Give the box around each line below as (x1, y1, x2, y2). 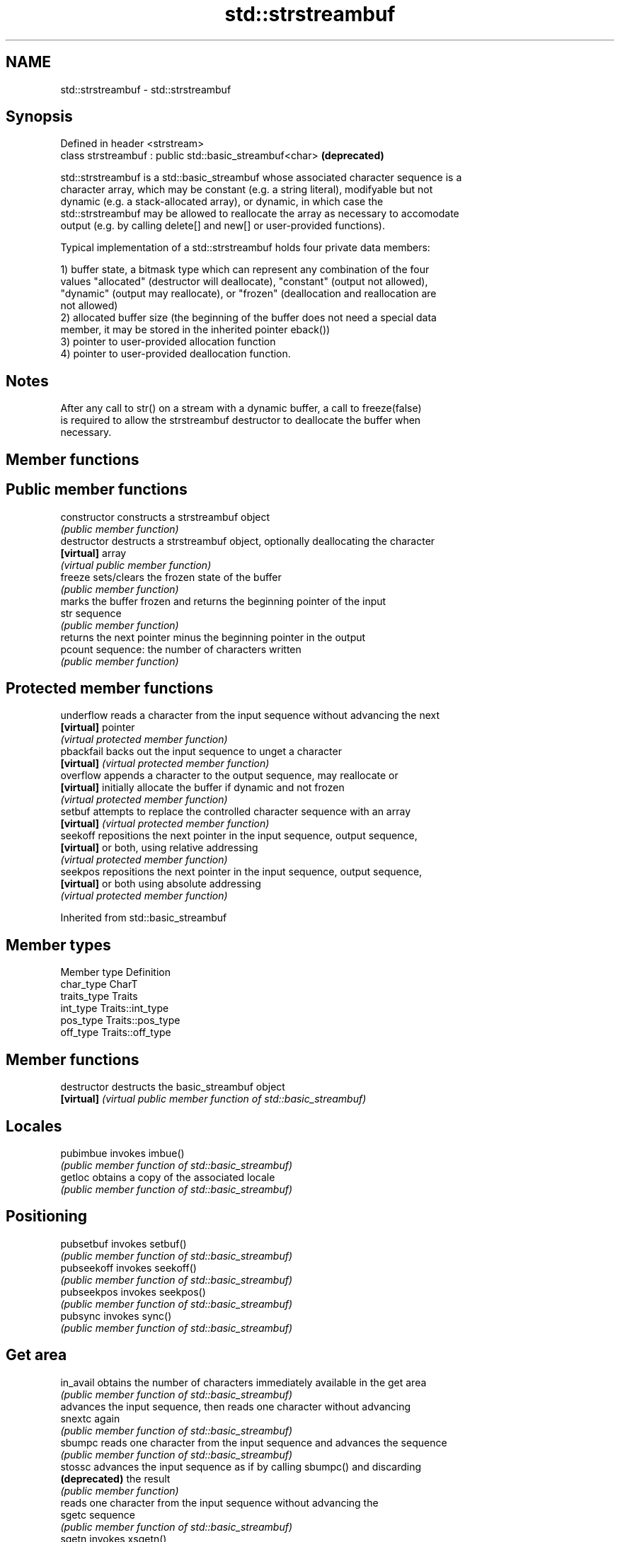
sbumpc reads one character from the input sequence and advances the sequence (60, 1436, 447, 1449)
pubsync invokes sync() (60, 1309, 172, 1322)
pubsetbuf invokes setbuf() (60, 1237, 187, 1250)
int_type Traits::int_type (60, 1002, 169, 1015)
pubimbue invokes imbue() (60, 1146, 185, 1159)
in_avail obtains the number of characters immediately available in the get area (60, 1376, 427, 1388)
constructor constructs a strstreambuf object (60, 510, 270, 523)
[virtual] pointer (60, 721, 135, 734)
